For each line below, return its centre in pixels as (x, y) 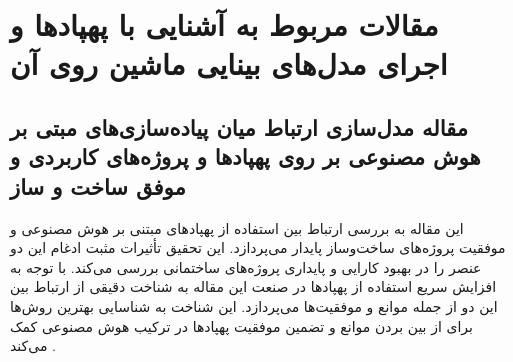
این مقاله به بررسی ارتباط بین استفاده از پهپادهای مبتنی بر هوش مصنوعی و (237, 227)
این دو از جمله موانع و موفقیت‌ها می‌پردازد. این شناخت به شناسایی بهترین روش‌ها (254, 305)
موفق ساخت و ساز (98, 185)
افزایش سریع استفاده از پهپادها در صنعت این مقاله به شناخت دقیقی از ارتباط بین (253, 286)
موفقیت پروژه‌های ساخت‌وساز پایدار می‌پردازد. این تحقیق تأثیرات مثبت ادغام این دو (258, 247)
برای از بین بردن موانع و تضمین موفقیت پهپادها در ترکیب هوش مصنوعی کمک (241, 325)
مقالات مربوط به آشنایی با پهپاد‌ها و (224, 24)
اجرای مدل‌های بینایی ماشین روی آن (229, 63)
